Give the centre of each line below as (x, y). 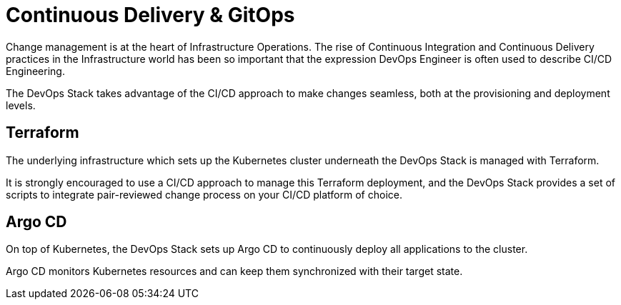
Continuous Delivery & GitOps (150, 15)
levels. (21, 105)
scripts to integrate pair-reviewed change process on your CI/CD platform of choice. (204, 194)
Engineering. (35, 71)
